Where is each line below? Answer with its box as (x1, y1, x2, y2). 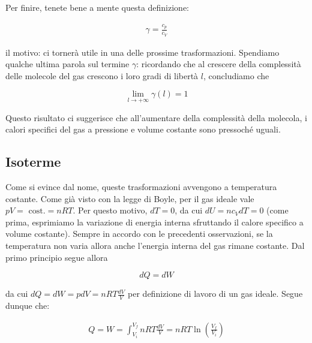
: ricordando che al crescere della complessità (136, 58, 301, 70)
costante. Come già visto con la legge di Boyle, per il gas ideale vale (5, 192, 254, 204)
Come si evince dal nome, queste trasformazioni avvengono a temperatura (5, 180, 277, 192)
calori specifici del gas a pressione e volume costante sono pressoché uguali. (5, 123, 281, 136)
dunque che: (5, 299, 50, 311)
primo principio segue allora (5, 251, 108, 263)
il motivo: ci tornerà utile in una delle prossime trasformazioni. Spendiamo (5, 46, 280, 58)
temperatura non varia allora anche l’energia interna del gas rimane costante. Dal (5, 239, 305, 251)
